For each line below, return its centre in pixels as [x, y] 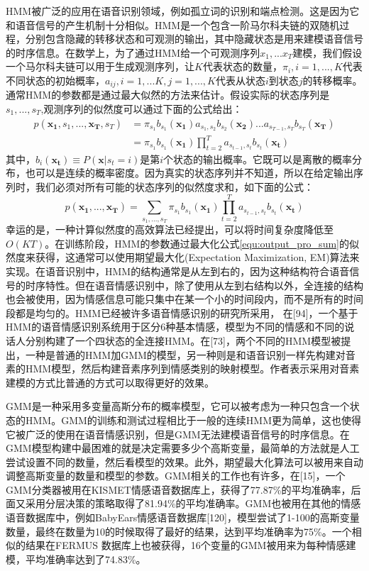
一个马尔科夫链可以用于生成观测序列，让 [100, 66]
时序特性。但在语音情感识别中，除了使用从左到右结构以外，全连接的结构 [194, 285]
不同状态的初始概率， [55, 80]
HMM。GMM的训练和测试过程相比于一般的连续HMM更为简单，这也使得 [193, 420]
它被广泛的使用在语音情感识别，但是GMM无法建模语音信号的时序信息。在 [178, 434]
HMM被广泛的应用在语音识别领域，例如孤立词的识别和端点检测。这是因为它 [183, 11]
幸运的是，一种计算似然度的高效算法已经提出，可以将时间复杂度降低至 [170, 229]
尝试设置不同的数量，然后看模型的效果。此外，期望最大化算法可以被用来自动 [184, 461]
